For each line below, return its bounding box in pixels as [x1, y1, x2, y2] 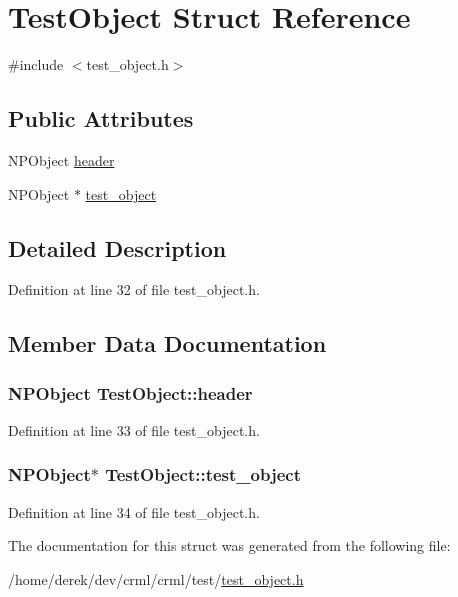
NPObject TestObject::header [8, 380, 253, 405]
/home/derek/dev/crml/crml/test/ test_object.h [8, 568, 304, 589]
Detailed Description [8, 232, 227, 263]
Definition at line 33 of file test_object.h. [8, 419, 260, 440]
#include [8, 54, 64, 75]
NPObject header [8, 149, 115, 170]
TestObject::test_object [105, 462, 301, 487]
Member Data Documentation [8, 328, 327, 359]
